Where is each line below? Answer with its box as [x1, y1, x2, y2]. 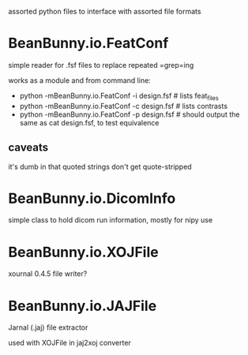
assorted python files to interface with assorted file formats [8, 7, 201, 16]
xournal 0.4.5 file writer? [8, 269, 88, 278]
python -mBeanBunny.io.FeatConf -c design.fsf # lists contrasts [19, 101, 227, 110]
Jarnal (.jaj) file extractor [8, 323, 88, 332]
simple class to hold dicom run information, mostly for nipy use [8, 215, 213, 225]
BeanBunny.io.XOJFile [8, 243, 160, 261]
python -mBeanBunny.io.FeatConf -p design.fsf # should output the [19, 110, 240, 119]
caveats [8, 141, 49, 155]
